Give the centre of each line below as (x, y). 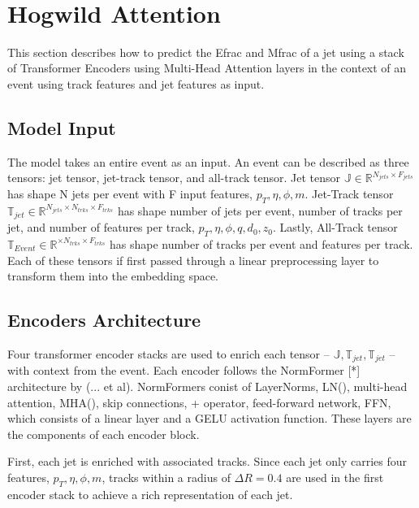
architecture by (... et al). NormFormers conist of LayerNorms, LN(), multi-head (207, 386)
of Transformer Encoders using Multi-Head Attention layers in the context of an (207, 68)
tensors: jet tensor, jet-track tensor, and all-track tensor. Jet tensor (174, 178)
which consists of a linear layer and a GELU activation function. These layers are (209, 418)
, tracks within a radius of (166, 477)
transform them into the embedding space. (113, 276)
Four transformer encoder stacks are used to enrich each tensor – (168, 353)
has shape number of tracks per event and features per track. (261, 243)
